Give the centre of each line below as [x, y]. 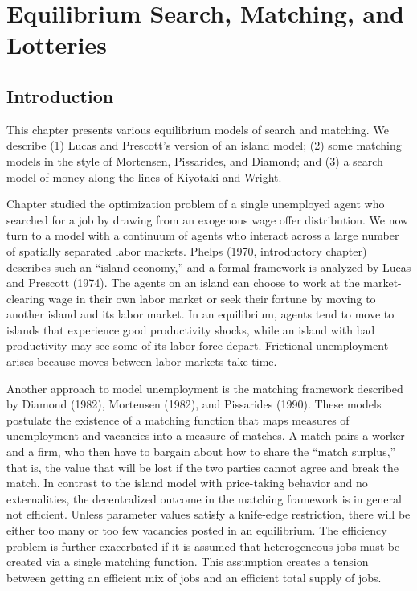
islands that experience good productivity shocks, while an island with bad [191, 329]
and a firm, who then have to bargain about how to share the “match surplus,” [201, 451]
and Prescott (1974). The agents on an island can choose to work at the [183, 283]
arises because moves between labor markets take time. [142, 361]
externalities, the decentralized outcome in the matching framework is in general [204, 498]
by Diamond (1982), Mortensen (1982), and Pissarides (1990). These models [194, 404]
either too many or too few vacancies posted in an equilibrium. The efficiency [197, 530]
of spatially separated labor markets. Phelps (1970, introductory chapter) [187, 250]
